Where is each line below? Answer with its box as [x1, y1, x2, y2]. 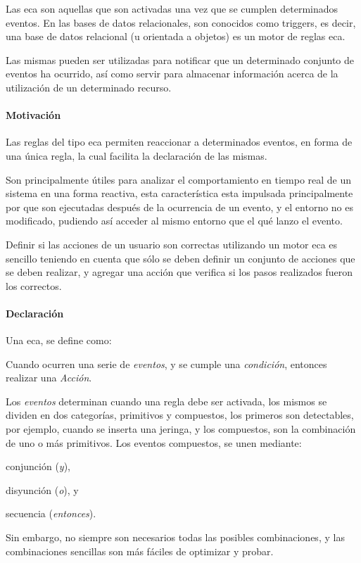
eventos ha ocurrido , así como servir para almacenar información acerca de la [6, 66, 338, 81]
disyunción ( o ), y [6, 482, 79, 497]
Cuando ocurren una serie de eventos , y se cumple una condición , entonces [6, 356, 327, 371]
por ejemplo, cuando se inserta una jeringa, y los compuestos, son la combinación [6, 422, 356, 436]
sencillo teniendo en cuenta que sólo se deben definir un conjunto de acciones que [6, 251, 355, 265]
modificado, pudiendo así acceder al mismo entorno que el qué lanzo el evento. [6, 213, 343, 228]
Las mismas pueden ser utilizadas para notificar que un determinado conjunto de [6, 52, 355, 67]
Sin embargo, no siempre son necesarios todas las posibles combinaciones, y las [6, 530, 345, 545]
